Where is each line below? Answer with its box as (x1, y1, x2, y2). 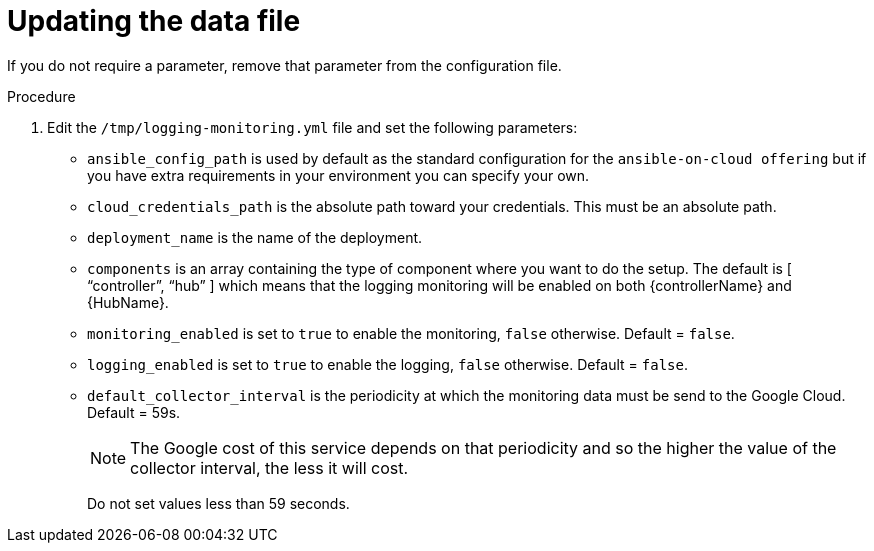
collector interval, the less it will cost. (130, 457, 409, 478)
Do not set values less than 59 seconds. (87, 494, 350, 512)
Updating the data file (7, 4, 301, 38)
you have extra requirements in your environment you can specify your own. (87, 166, 590, 184)
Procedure (7, 87, 76, 105)
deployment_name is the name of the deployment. (87, 228, 423, 246)
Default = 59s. (87, 403, 181, 421)
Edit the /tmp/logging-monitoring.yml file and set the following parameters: (47, 118, 578, 136)
